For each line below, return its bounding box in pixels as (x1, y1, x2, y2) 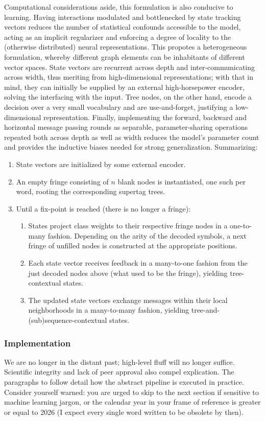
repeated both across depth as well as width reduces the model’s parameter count (4, 131, 259, 142)
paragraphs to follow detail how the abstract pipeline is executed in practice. (4, 377, 244, 387)
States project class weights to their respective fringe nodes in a (28, 220, 228, 231)
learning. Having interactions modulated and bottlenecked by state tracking (4, 11, 241, 22)
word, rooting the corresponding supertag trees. (16, 186, 165, 197)
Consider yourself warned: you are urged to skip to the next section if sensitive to (4, 386, 259, 397)
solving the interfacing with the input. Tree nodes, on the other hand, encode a (4, 91, 252, 102)
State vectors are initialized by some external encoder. (16, 158, 186, 169)
